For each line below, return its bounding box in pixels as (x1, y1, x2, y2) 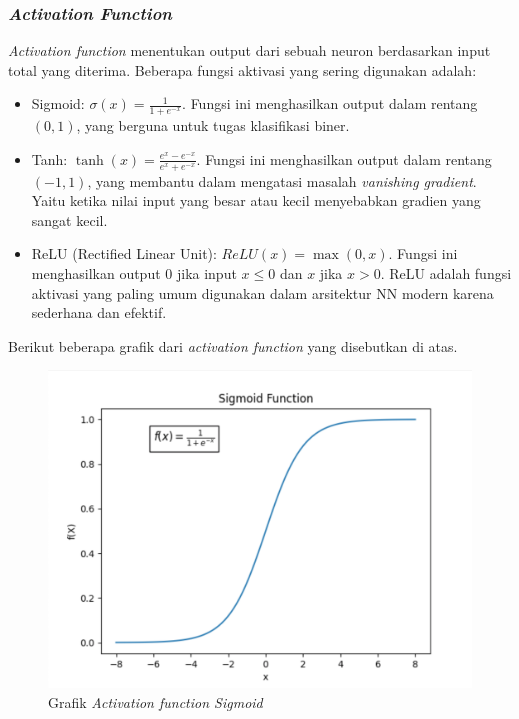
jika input (176, 263, 237, 284)
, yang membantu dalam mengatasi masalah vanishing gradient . (87, 170, 477, 191)
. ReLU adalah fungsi (380, 263, 512, 284)
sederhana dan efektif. (31, 302, 167, 323)
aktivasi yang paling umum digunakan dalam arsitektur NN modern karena (31, 282, 494, 303)
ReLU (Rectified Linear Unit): (31, 243, 217, 264)
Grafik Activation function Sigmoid (48, 691, 263, 712)
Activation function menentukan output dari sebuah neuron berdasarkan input (8, 40, 491, 61)
